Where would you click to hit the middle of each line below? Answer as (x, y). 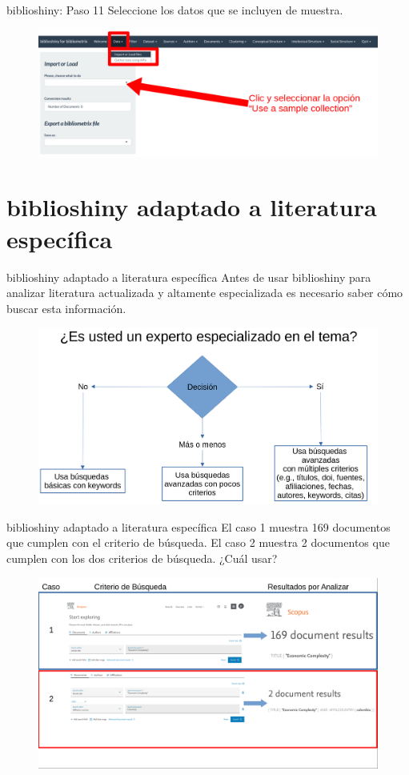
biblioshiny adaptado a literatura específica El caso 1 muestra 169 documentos (198, 526)
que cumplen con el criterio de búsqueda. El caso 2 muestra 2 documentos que (198, 542)
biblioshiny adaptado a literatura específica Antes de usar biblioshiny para (189, 277)
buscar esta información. (66, 308)
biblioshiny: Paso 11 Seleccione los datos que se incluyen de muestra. (175, 10)
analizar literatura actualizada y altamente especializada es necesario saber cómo (205, 293)
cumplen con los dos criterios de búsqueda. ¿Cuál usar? (142, 558)
